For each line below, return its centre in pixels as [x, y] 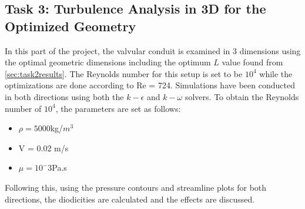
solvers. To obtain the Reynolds [242, 96]
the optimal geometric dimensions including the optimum [108, 62]
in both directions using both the [64, 96]
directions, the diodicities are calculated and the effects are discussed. [130, 199]
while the [276, 73]
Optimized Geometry [71, 26]
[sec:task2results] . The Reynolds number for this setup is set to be [124, 73]
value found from [252, 62]
